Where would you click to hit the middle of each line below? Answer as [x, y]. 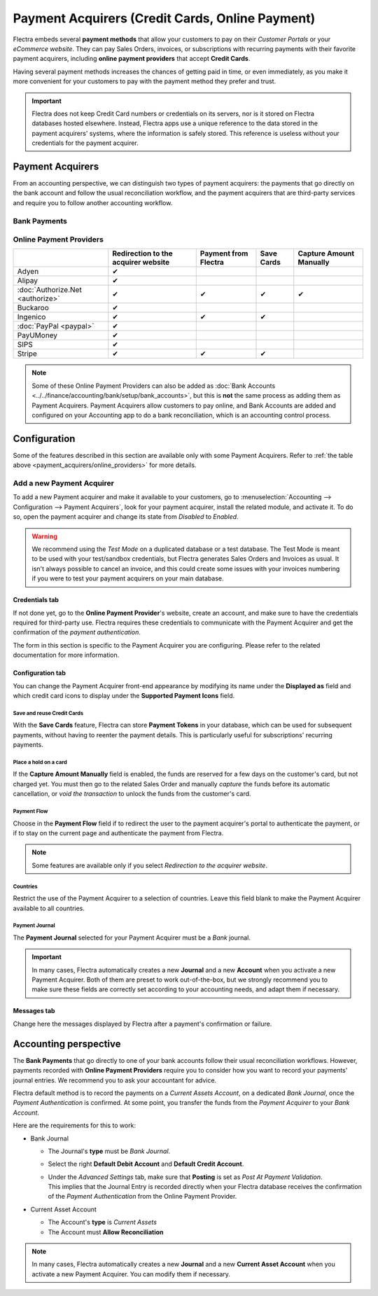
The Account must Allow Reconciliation [106, 1232]
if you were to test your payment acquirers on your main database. [128, 578]
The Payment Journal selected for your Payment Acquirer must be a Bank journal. [132, 938]
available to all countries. [49, 908]
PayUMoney [37, 335]
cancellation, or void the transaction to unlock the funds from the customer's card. [132, 794]
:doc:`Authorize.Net [49, 290]
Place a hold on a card [40, 762]
